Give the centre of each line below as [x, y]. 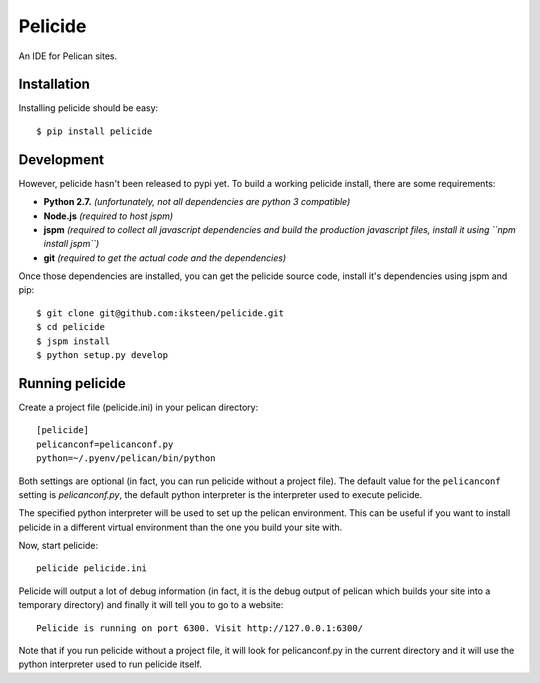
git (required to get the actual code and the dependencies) [165, 257]
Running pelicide [72, 383]
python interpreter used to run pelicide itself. [110, 664]
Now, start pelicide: [58, 546]
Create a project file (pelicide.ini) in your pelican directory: [138, 407]
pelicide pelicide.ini [92, 568]
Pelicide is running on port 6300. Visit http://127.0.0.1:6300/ [200, 628]
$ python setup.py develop [102, 355]
